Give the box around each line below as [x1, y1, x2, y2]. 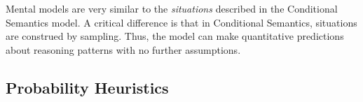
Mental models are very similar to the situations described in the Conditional [6, 1, 338, 15]
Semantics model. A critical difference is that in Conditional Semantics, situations [6, 15, 357, 29]
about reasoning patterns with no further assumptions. [6, 42, 241, 57]
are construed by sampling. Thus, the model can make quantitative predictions [6, 29, 344, 43]
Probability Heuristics [6, 76, 169, 98]
